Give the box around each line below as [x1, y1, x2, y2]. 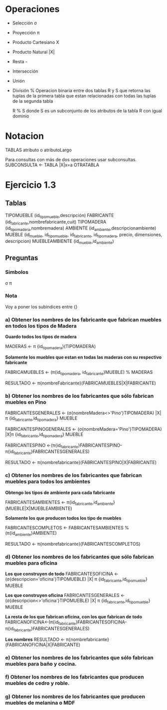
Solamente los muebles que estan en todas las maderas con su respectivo [5, 354, 162, 360]
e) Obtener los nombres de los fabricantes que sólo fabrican [5, 654, 154, 661]
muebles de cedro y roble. [5, 680, 70, 687]
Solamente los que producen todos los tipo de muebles [5, 515, 122, 521]
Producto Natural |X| [12, 49, 55, 55]
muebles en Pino [5, 398, 46, 405]
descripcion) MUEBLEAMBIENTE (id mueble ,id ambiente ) [5, 238, 114, 245]
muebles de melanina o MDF [5, 700, 75, 707]
